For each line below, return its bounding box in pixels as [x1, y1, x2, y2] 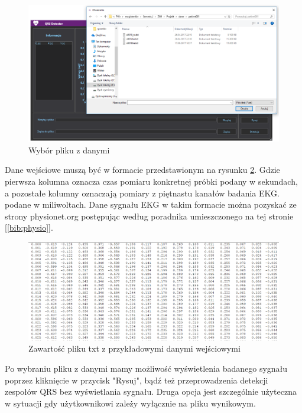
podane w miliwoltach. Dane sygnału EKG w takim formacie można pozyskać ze [5, 198, 297, 211]
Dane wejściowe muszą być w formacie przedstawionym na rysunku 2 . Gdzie [5, 163, 280, 176]
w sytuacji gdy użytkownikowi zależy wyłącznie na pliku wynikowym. [5, 396, 256, 409]
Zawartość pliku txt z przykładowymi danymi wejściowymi [28, 342, 241, 355]
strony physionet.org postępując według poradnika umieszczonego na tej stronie [5, 209, 294, 222]
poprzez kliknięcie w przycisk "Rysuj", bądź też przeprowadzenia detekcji [5, 373, 268, 386]
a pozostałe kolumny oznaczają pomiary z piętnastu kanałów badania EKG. [5, 186, 280, 199]
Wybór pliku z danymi [28, 143, 110, 156]
